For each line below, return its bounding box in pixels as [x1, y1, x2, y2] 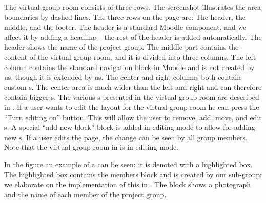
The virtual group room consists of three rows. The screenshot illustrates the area [4, 2, 261, 12]
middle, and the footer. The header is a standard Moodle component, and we [4, 21, 247, 32]
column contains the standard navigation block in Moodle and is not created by [4, 61, 255, 72]
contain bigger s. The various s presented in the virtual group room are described [4, 92, 259, 102]
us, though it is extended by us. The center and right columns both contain [4, 72, 241, 82]
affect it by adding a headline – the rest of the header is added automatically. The [4, 31, 262, 42]
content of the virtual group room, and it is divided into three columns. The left [4, 51, 256, 62]
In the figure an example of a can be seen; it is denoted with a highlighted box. [4, 159, 253, 169]
